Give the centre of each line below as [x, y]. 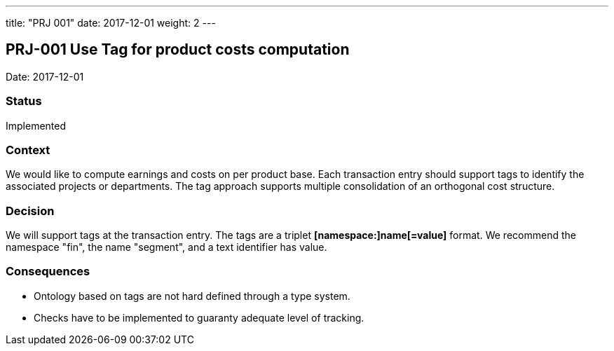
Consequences [48, 271]
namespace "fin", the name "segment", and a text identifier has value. [166, 247]
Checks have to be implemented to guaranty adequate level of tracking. [199, 317]
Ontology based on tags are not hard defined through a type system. [192, 296]
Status [24, 101]
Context [28, 150]
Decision [30, 211]
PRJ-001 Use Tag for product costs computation [178, 50]
